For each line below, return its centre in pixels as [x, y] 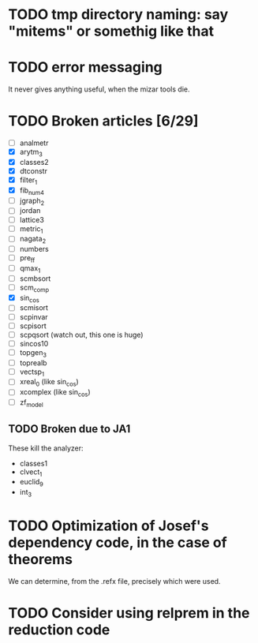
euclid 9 [31, 483]
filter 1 [28, 181]
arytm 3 [31, 153]
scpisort [33, 326]
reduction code [59, 630]
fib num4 [32, 191]
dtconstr [33, 170]
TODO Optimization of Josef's [108, 526]
